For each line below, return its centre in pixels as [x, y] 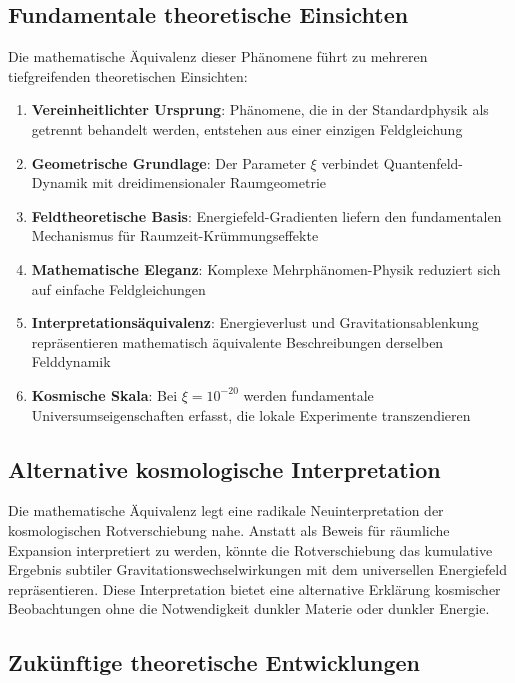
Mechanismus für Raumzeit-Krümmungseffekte [175, 235]
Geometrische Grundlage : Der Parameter [168, 162]
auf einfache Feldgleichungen [118, 288]
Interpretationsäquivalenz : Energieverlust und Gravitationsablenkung [255, 322]
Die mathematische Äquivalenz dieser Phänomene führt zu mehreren [218, 56]
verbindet [350, 162]
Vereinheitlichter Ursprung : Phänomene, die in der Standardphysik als [260, 109]
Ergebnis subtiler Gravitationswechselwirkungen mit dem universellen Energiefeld [257, 569]
